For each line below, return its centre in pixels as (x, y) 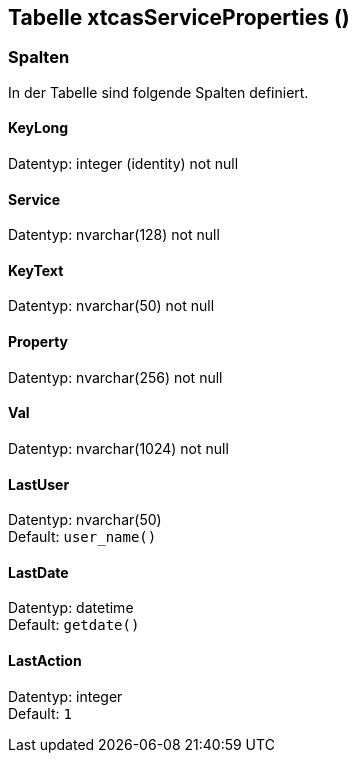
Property (38, 342)
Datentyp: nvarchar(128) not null (114, 235)
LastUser (39, 484)
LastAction (45, 660)
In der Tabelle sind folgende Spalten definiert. (158, 92)
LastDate (38, 572)
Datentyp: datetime (71, 608)
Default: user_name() (82, 537)
